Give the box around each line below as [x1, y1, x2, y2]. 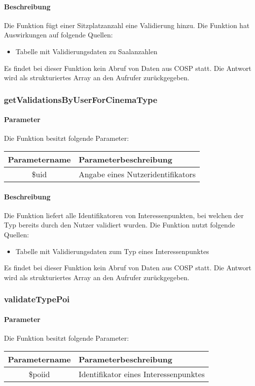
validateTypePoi [4, 293, 70, 305]
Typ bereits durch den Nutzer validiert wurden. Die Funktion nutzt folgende [4, 220, 235, 230]
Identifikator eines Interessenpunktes [78, 368, 205, 380]
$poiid [29, 368, 50, 380]
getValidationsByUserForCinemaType [4, 93, 157, 105]
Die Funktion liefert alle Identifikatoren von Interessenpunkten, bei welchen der [4, 210, 244, 220]
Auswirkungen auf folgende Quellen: [4, 30, 113, 40]
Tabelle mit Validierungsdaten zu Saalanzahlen [15, 46, 157, 56]
